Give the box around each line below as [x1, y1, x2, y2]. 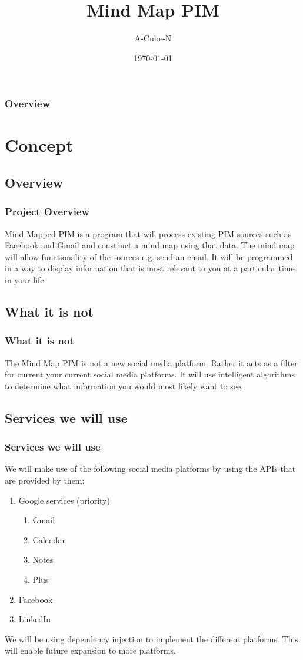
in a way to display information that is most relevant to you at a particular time [5, 262, 295, 274]
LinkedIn [18, 613, 51, 625]
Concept [5, 133, 74, 157]
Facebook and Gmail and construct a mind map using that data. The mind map [5, 239, 295, 251]
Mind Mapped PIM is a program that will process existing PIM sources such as [5, 227, 292, 239]
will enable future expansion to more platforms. [5, 644, 176, 656]
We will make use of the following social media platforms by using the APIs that [5, 462, 296, 475]
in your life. [5, 273, 46, 285]
